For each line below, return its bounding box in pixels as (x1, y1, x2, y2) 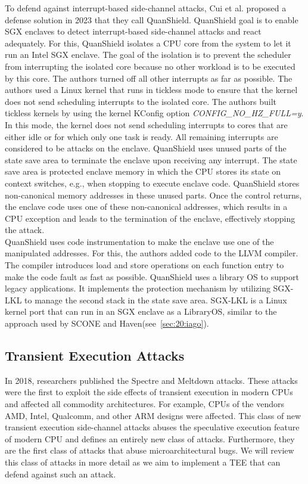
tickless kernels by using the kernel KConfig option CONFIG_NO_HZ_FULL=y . (5, 107, 304, 119)
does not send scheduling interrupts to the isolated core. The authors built (5, 95, 277, 107)
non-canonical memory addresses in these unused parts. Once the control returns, (5, 188, 302, 201)
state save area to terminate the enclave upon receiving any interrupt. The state (5, 153, 297, 166)
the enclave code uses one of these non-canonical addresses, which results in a (5, 200, 288, 213)
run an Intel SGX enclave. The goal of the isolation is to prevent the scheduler (5, 48, 291, 61)
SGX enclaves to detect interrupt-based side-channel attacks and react (5, 25, 262, 38)
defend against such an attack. (5, 467, 116, 480)
